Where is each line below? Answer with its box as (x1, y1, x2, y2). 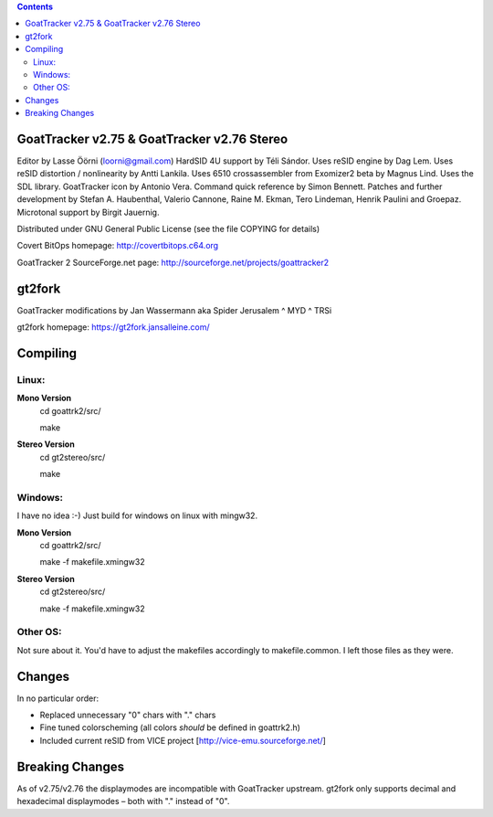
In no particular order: (16, 693, 100, 704)
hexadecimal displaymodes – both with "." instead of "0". (16, 796, 230, 807)
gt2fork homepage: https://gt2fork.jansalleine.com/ (16, 322, 210, 333)
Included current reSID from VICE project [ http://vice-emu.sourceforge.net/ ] (39, 735, 326, 746)
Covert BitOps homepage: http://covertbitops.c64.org (16, 240, 219, 251)
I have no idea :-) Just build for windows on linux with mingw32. (16, 510, 258, 521)
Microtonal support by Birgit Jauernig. (16, 207, 160, 218)
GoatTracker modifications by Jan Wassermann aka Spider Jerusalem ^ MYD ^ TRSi (16, 304, 332, 315)
